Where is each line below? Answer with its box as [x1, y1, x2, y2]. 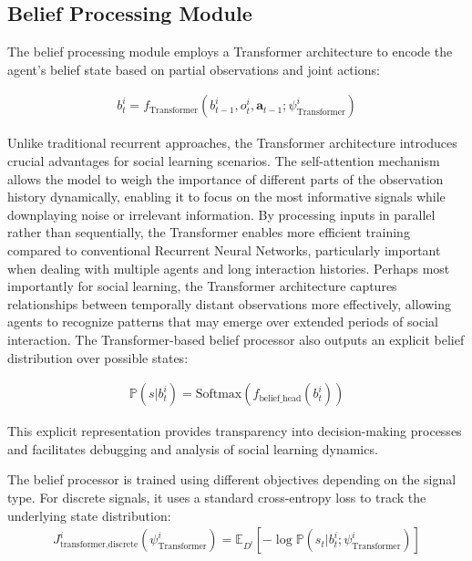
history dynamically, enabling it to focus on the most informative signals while [7, 187, 446, 206]
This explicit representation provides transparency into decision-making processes [7, 421, 462, 441]
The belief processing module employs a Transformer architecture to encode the [7, 42, 453, 61]
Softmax [195, 388, 242, 401]
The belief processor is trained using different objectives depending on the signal [7, 470, 457, 489]
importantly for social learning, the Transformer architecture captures [7, 276, 397, 296]
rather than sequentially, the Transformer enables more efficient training [7, 223, 410, 242]
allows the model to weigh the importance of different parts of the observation [7, 169, 444, 188]
